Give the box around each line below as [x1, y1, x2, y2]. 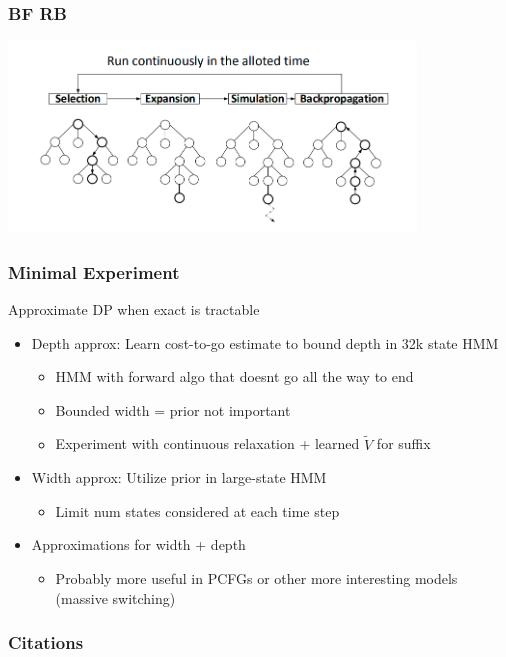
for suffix [376, 433, 431, 454]
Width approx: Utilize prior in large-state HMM [31, 467, 327, 488]
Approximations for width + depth [31, 534, 246, 555]
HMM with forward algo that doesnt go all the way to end [55, 366, 414, 387]
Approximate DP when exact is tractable [8, 299, 260, 320]
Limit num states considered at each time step [55, 500, 340, 521]
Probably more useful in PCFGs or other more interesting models [55, 568, 458, 588]
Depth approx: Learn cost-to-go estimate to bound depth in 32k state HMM [31, 332, 499, 353]
